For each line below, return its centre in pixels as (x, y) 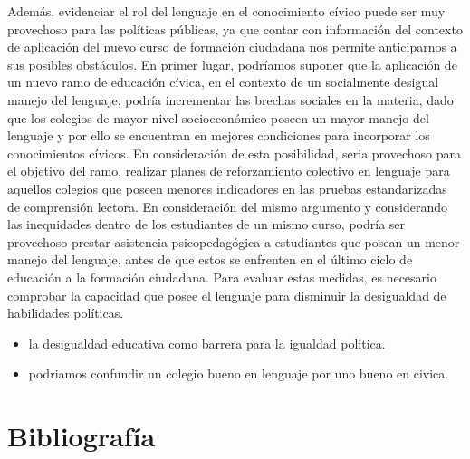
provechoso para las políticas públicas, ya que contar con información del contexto (235, 29)
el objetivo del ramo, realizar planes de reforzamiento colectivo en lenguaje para (229, 171)
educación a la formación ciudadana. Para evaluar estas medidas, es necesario (222, 277)
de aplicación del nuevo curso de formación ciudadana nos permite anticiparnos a (232, 47)
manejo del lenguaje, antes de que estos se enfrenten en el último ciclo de (210, 259)
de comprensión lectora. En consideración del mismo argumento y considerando (228, 206)
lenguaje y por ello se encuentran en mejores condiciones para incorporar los (219, 135)
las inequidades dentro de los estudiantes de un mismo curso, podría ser (206, 224)
